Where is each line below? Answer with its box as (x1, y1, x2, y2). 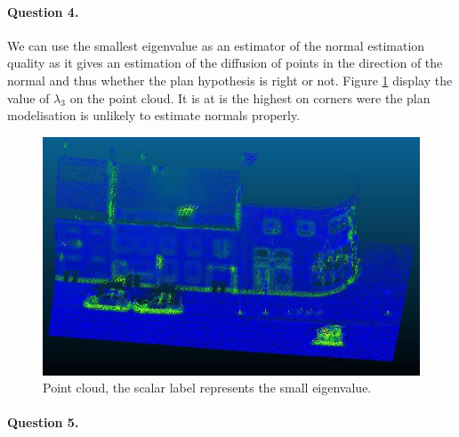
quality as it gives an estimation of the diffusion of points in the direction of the (7, 53, 443, 72)
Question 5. (7, 413, 79, 432)
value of (7, 88, 50, 107)
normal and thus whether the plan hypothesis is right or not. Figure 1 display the (7, 70, 453, 89)
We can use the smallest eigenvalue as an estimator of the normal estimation (7, 36, 425, 54)
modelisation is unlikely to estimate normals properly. (7, 106, 301, 125)
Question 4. (7, 2, 79, 20)
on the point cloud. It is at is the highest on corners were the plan (69, 88, 431, 107)
